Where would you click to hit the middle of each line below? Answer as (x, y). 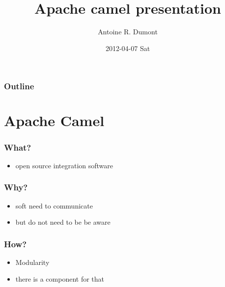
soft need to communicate (54, 205)
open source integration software (64, 165)
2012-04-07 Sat (128, 48)
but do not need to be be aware (63, 222)
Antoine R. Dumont (128, 32)
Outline (19, 86)
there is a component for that (60, 278)
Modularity (32, 262)
